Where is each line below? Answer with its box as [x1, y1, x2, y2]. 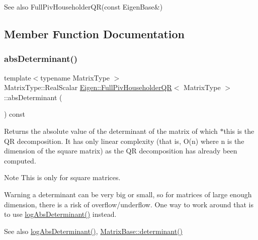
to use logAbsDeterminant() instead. [4, 209, 117, 219]
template [4, 72, 31, 83]
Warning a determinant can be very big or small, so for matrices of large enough [4, 189, 252, 199]
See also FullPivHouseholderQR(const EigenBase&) [4, 2, 163, 12]
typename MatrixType [40, 72, 110, 83]
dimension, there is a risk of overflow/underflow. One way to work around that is [4, 199, 253, 209]
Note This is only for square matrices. [4, 172, 121, 183]
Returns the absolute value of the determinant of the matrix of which [4, 125, 218, 136]
